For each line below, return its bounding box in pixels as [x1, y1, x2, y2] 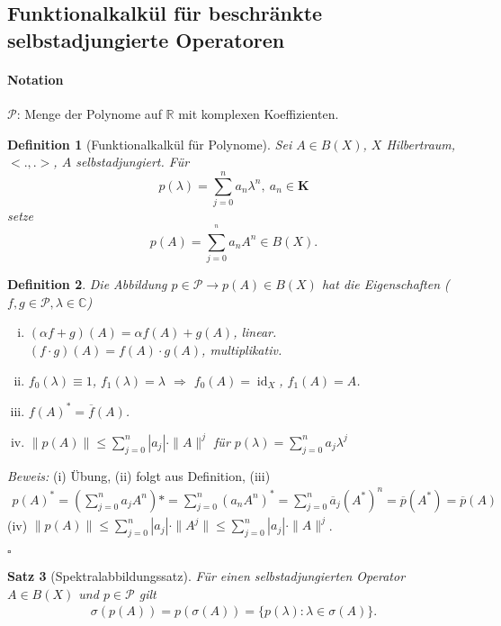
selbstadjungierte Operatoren [7, 25, 285, 53]
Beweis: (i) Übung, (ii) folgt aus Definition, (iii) [7, 466, 271, 485]
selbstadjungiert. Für [76, 152, 190, 171]
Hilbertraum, [386, 134, 456, 153]
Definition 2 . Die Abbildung [7, 275, 167, 294]
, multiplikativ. [201, 340, 282, 358]
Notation [7, 69, 64, 88]
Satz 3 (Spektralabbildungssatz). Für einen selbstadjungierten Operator [7, 566, 406, 585]
